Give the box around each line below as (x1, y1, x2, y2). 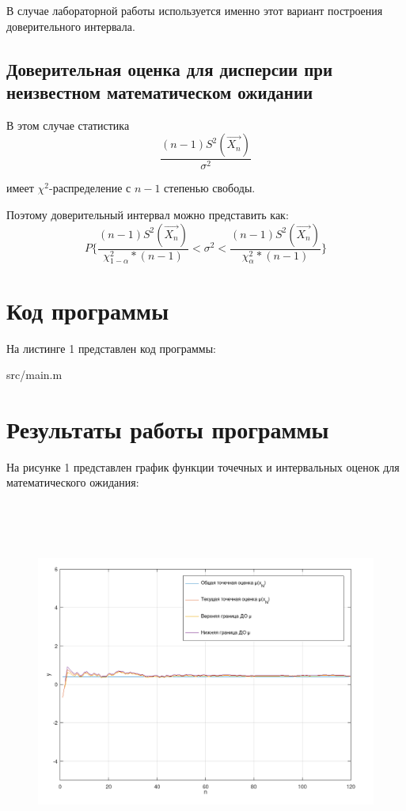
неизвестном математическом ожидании (6, 79, 313, 104)
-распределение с (49, 180, 131, 196)
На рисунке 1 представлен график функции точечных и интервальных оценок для (6, 458, 400, 475)
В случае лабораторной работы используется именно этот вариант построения (6, 2, 383, 18)
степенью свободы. (164, 180, 256, 196)
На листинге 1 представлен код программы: (6, 339, 216, 356)
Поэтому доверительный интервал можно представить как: (6, 207, 289, 222)
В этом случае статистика (6, 116, 130, 133)
